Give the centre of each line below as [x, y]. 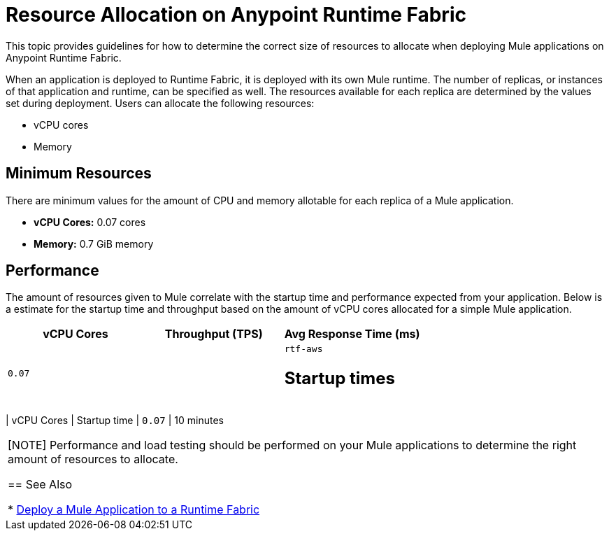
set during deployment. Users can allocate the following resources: [160, 103]
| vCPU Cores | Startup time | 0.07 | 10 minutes [115, 421]
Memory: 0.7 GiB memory [94, 244]
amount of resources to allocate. [93, 459]
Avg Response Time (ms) [352, 334]
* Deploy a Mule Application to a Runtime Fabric [134, 510]
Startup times [339, 379]
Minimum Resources [79, 174]
